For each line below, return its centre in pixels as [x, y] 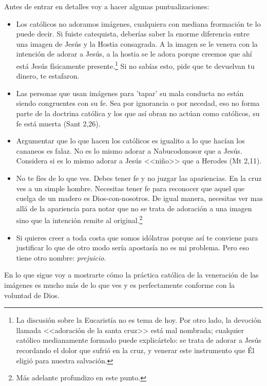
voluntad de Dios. [32, 295]
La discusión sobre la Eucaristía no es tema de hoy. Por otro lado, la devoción [139, 320]
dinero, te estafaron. [48, 76]
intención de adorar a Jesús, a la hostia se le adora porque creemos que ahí [134, 54]
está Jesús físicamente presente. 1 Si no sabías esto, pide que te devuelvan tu [135, 65]
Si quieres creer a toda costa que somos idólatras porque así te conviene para [137, 237]
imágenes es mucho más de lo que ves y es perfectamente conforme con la [120, 284]
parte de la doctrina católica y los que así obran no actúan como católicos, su [138, 113]
